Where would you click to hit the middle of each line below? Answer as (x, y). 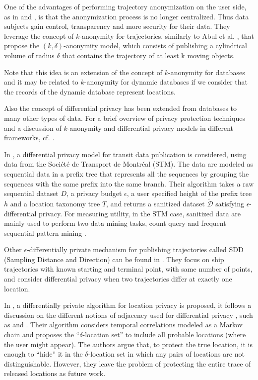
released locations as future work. (55, 373)
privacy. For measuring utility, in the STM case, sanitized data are (140, 213)
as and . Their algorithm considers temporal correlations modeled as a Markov (123, 325)
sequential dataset (31, 193)
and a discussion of (33, 128)
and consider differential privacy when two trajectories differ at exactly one (118, 279)
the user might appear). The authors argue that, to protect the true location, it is (128, 344)
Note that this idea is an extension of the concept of (83, 72)
